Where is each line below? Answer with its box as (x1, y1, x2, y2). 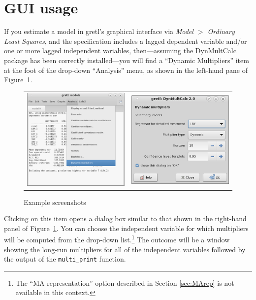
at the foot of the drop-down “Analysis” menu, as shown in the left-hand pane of (4, 65, 248, 75)
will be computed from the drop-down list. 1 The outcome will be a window (4, 233, 230, 244)
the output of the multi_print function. (4, 254, 126, 264)
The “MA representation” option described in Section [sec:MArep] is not (15, 277, 234, 288)
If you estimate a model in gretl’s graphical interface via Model (4, 26, 193, 36)
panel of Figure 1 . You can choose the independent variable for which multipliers (4, 223, 249, 233)
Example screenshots (24, 197, 86, 207)
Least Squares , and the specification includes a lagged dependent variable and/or (4, 35, 247, 46)
